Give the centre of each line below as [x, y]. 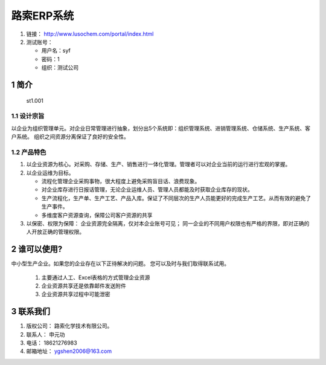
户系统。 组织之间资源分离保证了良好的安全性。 [70, 137]
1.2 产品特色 [29, 152]
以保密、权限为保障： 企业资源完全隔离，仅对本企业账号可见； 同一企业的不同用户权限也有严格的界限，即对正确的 [168, 223]
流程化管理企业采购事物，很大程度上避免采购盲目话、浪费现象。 [121, 181]
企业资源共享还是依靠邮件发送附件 [84, 286]
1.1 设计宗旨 [28, 116]
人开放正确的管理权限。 [55, 232]
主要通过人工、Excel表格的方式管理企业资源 [96, 277]
